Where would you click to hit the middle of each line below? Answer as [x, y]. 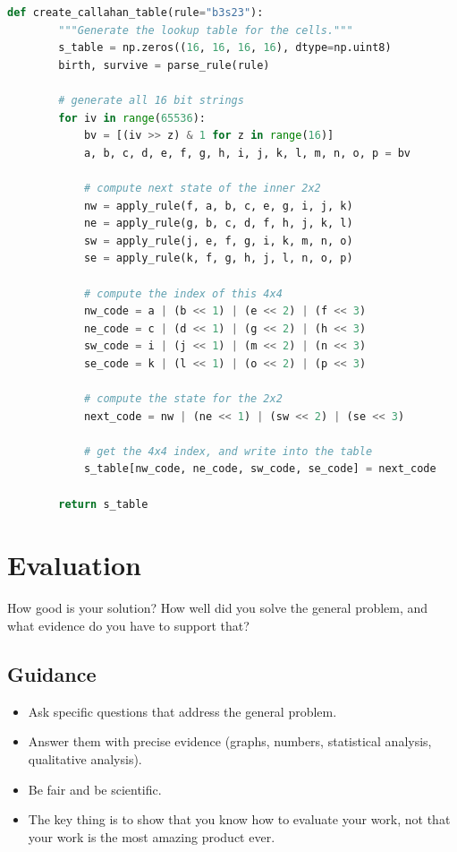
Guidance [52, 673]
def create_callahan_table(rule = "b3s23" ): [135, 13]
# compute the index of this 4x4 [183, 293]
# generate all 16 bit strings [151, 100]
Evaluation [74, 565]
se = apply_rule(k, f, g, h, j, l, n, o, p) [218, 258]
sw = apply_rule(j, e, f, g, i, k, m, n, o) [218, 241]
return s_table [103, 504]
